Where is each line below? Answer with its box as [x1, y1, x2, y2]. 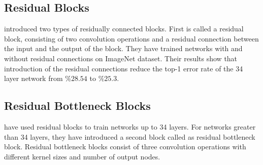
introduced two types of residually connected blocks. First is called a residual [4, 23, 244, 34]
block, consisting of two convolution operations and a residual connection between [4, 33, 259, 44]
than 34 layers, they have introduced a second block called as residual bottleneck [4, 131, 255, 142]
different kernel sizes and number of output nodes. [4, 151, 160, 161]
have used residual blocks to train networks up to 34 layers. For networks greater [4, 121, 256, 132]
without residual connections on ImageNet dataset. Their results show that [4, 53, 238, 63]
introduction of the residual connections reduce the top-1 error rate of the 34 [4, 63, 243, 73]
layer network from [4, 73, 63, 84]
